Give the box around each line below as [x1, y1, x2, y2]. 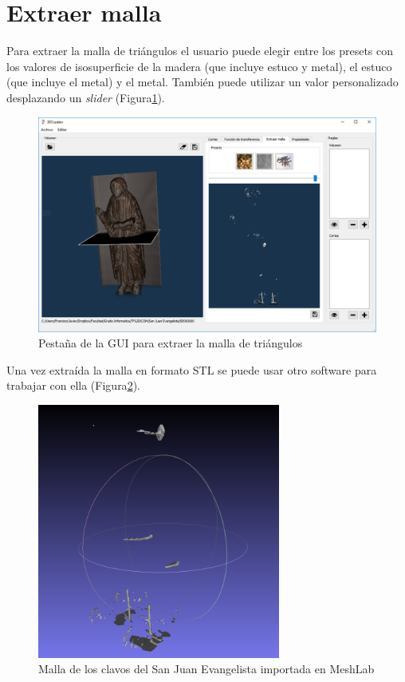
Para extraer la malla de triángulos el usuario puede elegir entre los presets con [6, 42, 394, 59]
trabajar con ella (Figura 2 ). [6, 377, 140, 394]
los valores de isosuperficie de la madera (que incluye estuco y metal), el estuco [6, 57, 392, 74]
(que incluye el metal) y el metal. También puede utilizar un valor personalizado [6, 73, 399, 90]
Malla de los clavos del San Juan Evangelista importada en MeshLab [38, 660, 375, 677]
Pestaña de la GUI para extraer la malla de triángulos [38, 335, 303, 351]
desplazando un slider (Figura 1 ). [6, 89, 165, 105]
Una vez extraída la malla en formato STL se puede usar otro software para [6, 361, 377, 378]
